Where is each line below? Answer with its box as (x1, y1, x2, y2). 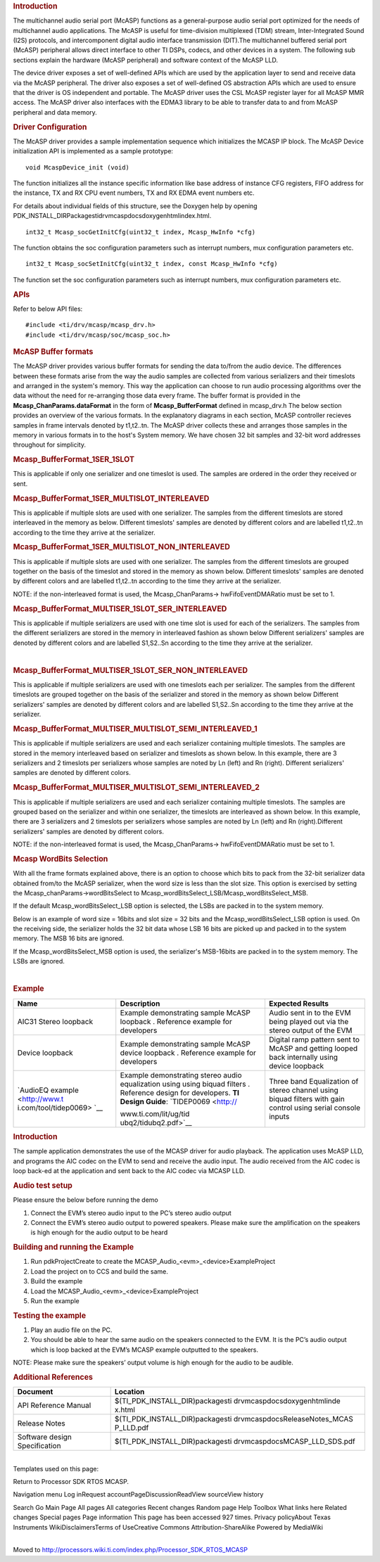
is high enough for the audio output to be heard (30, 1228, 168, 1237)
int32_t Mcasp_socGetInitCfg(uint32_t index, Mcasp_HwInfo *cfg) (25, 228, 256, 236)
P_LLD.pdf (114, 1423, 149, 1433)
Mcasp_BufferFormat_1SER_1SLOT (13, 454, 135, 464)
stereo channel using (268, 1085, 338, 1095)
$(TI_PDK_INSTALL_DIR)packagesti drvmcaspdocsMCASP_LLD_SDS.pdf (114, 1437, 355, 1447)
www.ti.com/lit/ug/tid (120, 1108, 190, 1118)
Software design (17, 1432, 72, 1442)
